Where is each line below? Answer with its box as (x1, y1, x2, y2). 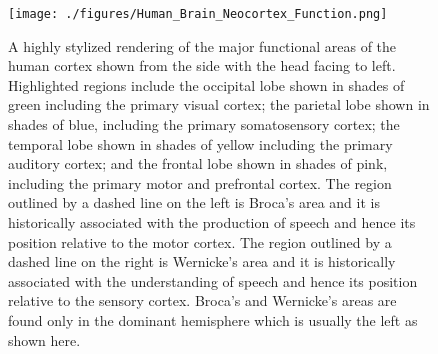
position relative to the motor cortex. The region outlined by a (8, 231, 392, 252)
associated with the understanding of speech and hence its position (8, 270, 418, 291)
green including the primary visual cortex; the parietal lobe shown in (8, 94, 430, 115)
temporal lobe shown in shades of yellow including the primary (8, 133, 393, 154)
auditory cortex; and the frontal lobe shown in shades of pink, (8, 153, 388, 174)
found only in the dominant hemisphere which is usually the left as (8, 309, 418, 330)
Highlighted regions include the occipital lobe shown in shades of (8, 74, 405, 95)
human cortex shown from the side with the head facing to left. (8, 55, 396, 76)
